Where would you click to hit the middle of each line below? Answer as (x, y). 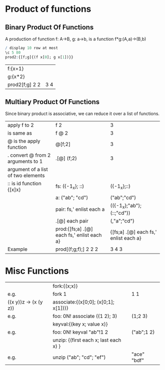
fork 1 (60, 294)
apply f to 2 (21, 125)
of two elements (26, 175)
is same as (20, 133)
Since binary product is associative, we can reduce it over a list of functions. (82, 114)
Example (18, 249)
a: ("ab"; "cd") (72, 198)
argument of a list (28, 170)
